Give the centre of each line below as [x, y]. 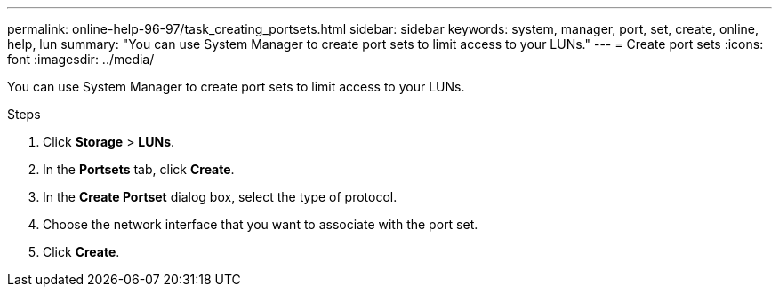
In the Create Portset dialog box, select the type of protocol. [220, 197]
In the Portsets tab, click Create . [139, 169]
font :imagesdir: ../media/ [81, 59]
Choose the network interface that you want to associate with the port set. [261, 224]
